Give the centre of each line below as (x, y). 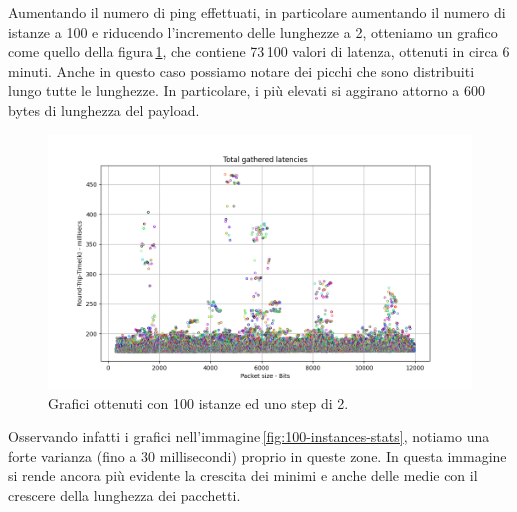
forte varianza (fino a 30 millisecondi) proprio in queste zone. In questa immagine (257, 455)
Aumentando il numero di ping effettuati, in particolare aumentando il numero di (257, 12)
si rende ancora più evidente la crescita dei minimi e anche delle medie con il (243, 475)
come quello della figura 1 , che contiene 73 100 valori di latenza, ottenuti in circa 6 (259, 51)
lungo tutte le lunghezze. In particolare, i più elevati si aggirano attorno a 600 (247, 90)
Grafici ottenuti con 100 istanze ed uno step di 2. (198, 402)
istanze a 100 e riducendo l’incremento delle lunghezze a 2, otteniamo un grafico (253, 31)
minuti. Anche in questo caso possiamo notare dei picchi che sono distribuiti (241, 70)
